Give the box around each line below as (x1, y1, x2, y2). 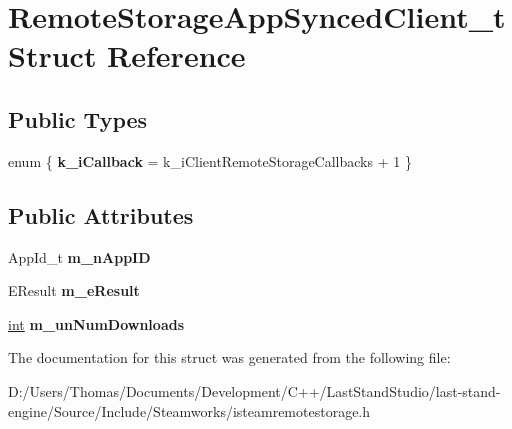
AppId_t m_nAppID (8, 246, 151, 267)
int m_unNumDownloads (8, 313, 185, 334)
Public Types (8, 103, 148, 134)
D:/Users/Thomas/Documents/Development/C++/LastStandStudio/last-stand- (8, 380, 501, 401)
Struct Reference (8, 35, 246, 76)
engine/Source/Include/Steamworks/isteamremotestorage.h (8, 400, 371, 421)
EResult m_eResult (8, 280, 140, 301)
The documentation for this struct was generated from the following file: (8, 347, 451, 368)
